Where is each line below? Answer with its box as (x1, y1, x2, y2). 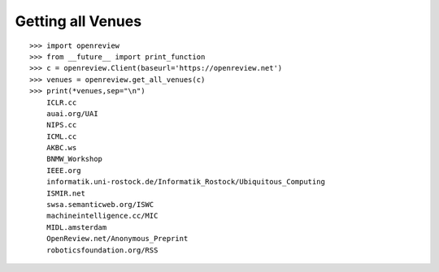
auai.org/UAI (46, 109, 98, 118)
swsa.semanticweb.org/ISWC (46, 200, 154, 209)
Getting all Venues (15, 12, 142, 30)
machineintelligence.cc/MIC (46, 211, 159, 221)
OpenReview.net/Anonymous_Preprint (46, 234, 189, 244)
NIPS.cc (46, 120, 77, 130)
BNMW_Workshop (46, 154, 103, 164)
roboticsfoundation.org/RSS (46, 245, 159, 255)
